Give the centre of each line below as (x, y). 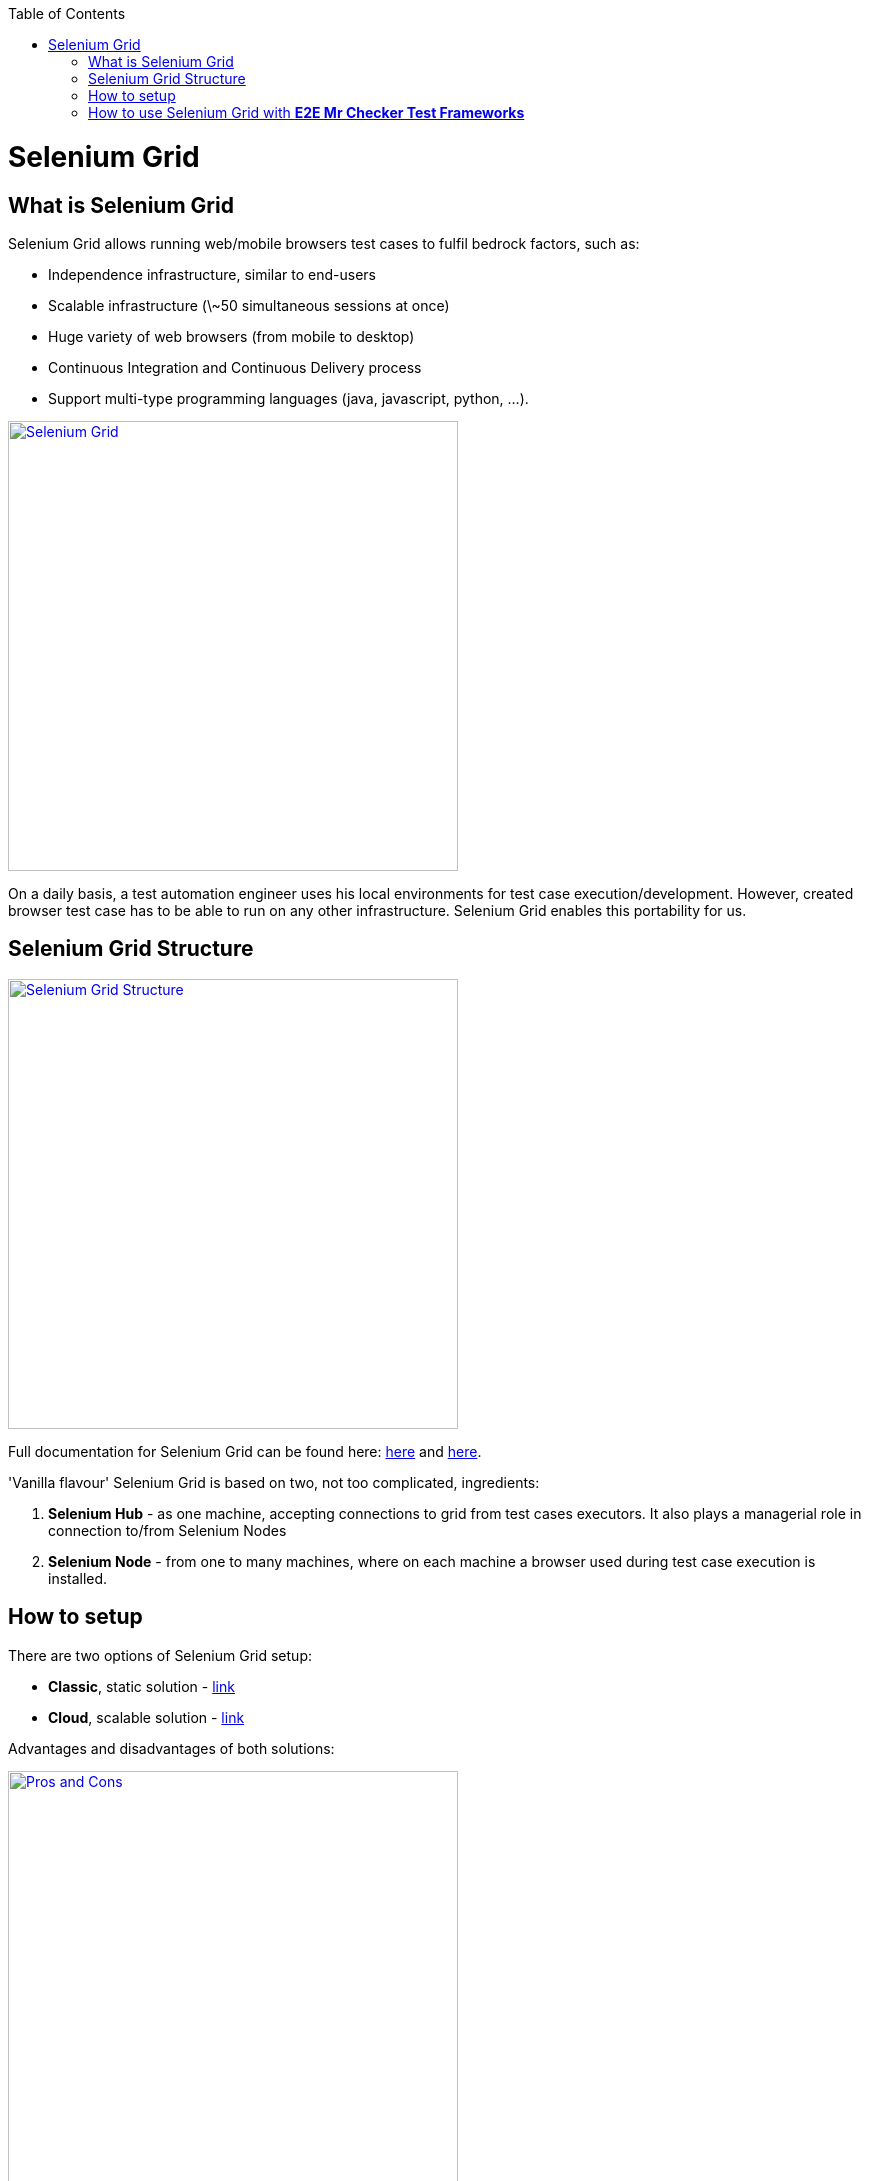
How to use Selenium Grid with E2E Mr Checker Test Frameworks (306, 112)
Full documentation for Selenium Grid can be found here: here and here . (245, 1451)
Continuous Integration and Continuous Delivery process (235, 367)
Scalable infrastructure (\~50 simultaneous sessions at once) (249, 305)
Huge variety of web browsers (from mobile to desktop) (231, 336)
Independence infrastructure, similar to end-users (212, 274)
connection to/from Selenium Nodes (167, 1530)
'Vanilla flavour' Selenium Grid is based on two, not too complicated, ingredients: (274, 1482)
